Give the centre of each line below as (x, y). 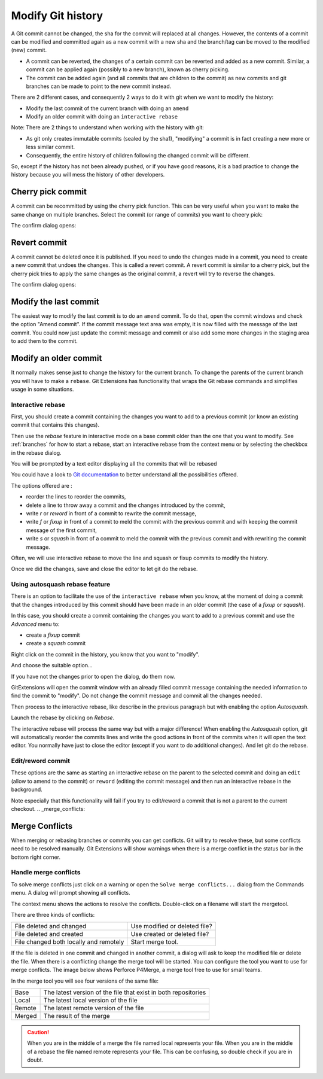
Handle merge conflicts (46, 873)
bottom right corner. (36, 857)
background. (27, 789)
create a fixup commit (53, 635)
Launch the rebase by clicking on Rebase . (63, 718)
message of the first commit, (61, 530)
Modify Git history (57, 16)
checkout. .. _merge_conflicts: (48, 809)
